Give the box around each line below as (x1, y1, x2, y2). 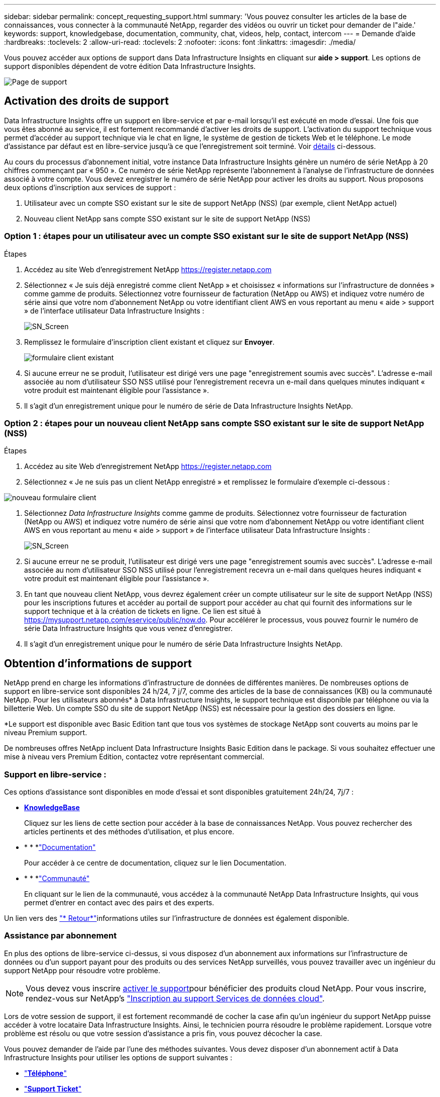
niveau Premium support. (4, 728, 87, 737)
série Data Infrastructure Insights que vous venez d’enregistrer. (24, 624, 233, 633)
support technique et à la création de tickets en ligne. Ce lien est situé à (24, 607, 261, 616)
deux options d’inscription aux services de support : (4, 183, 176, 192)
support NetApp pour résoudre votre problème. (4, 966, 160, 975)
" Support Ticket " (24, 1084, 82, 1093)
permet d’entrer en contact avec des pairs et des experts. (24, 898, 214, 907)
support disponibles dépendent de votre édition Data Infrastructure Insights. (4, 62, 256, 70)
